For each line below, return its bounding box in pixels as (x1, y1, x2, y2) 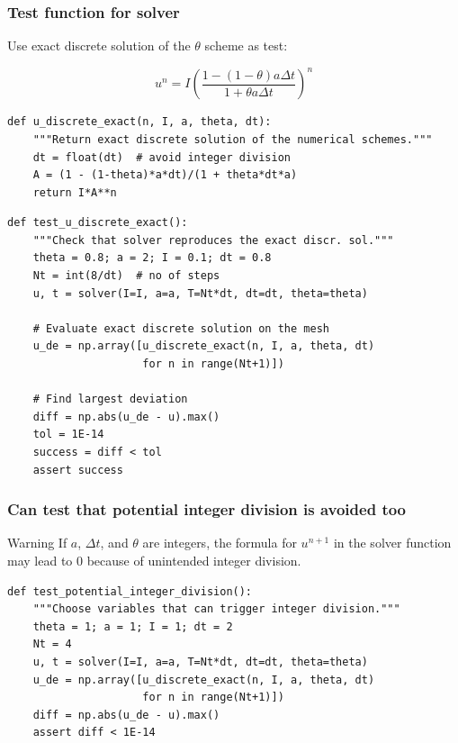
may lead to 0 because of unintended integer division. (7, 551, 301, 569)
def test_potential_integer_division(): (7, 584, 253, 598)
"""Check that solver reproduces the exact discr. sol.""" (32, 233, 394, 247)
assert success (32, 463, 123, 476)
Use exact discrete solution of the (7, 36, 191, 55)
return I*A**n (32, 186, 117, 199)
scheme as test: (204, 36, 288, 55)
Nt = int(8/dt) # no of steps (32, 269, 220, 283)
